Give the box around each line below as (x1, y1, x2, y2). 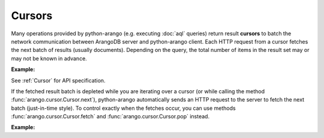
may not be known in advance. (11, 54, 87, 62)
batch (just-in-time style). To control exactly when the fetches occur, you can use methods (11, 105, 236, 112)
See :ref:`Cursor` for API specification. (11, 76, 106, 84)
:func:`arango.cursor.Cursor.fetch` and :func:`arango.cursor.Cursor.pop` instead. (11, 113, 210, 120)
